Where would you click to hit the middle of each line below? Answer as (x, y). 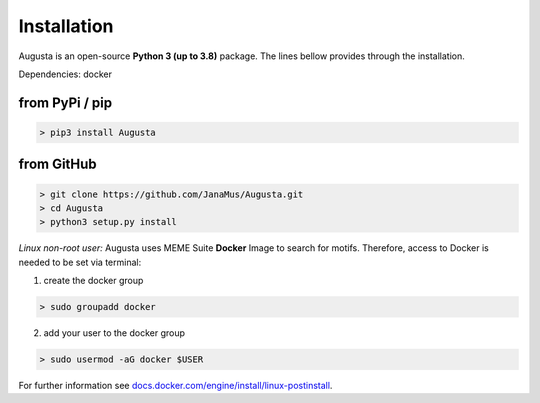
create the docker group (93, 281)
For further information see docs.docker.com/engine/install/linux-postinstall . (175, 386)
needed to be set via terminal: (80, 262)
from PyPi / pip (65, 102)
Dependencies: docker (65, 74)
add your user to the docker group (114, 333)
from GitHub (57, 164)
